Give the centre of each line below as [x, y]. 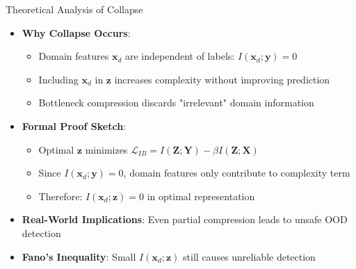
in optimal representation [201, 196]
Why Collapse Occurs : [76, 32]
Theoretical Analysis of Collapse [74, 9]
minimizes [106, 149]
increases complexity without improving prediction [222, 79]
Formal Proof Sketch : [74, 125]
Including [58, 79]
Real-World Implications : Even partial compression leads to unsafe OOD [185, 219]
